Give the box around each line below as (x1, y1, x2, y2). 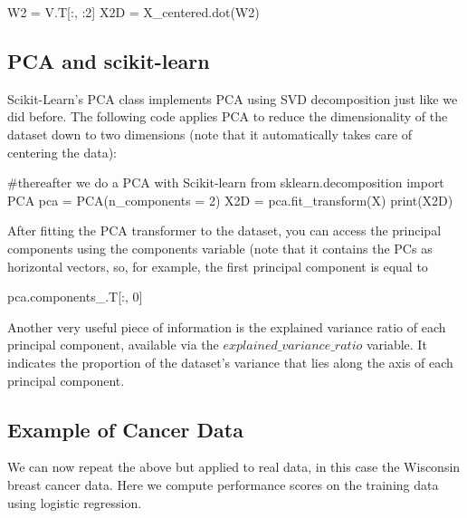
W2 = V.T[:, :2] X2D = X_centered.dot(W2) (7, 3, 260, 21)
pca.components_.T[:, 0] (7, 287, 143, 306)
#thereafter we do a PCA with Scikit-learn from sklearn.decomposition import (7, 173, 444, 192)
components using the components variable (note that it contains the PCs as (7, 238, 433, 257)
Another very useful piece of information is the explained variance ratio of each (7, 317, 446, 336)
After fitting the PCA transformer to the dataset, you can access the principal (7, 221, 442, 240)
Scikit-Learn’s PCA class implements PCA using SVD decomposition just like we (7, 89, 458, 108)
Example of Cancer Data (7, 415, 243, 443)
